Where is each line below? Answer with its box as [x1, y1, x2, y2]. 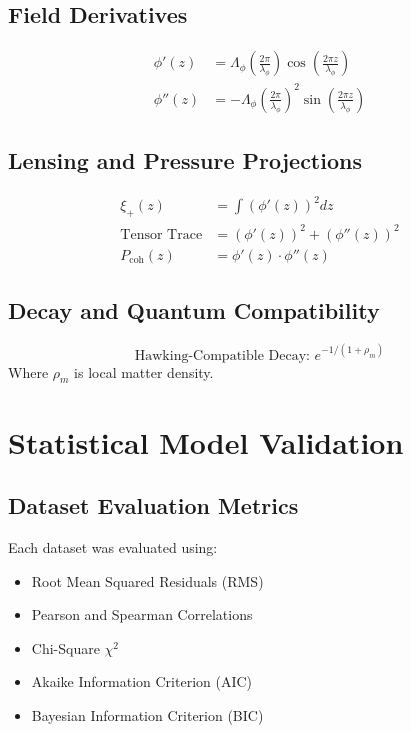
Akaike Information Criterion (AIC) [31, 671, 253, 692]
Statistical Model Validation [8, 421, 404, 462]
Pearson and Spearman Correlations [31, 604, 253, 625]
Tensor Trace [120, 227, 203, 242]
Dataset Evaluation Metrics [8, 490, 299, 521]
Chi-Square [31, 637, 100, 658]
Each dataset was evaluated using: [8, 536, 218, 557]
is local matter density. [74, 361, 214, 382]
